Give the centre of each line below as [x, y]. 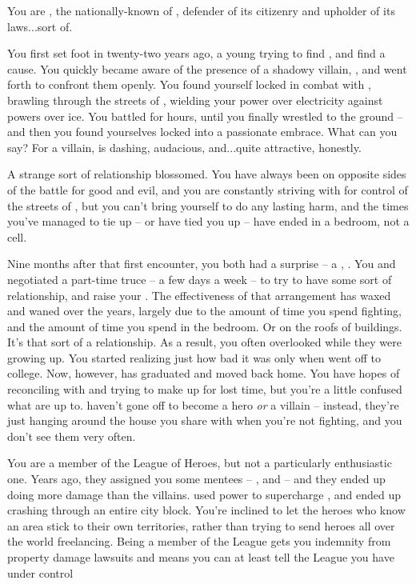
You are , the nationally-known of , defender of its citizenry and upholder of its [201, 10]
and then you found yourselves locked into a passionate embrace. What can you [202, 132]
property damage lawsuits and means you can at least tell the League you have [201, 557]
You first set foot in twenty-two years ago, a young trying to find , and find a [196, 53]
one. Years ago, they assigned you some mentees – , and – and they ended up [196, 479]
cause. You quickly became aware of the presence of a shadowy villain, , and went [207, 68]
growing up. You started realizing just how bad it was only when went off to [194, 357]
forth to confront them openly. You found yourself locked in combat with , [189, 84]
